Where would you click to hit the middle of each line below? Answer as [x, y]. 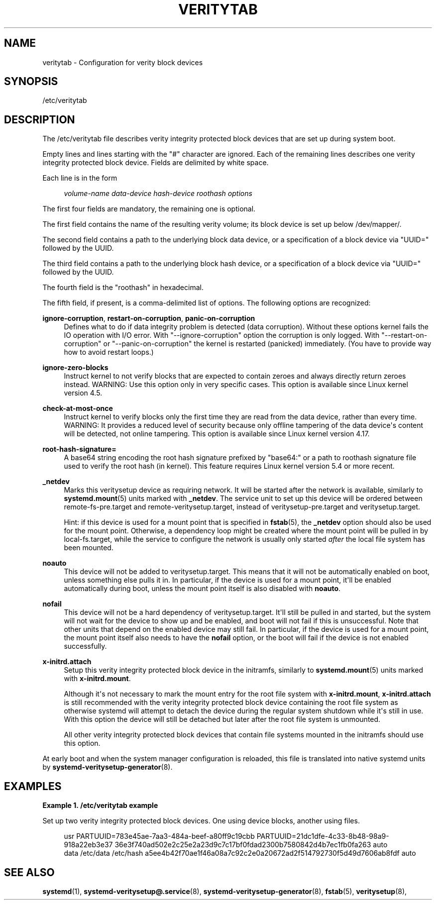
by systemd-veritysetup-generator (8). [108, 767]
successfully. [85, 646]
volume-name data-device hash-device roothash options [158, 194]
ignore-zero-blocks [75, 368]
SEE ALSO [29, 872]
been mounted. [89, 548]
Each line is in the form [80, 178]
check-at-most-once [78, 408]
